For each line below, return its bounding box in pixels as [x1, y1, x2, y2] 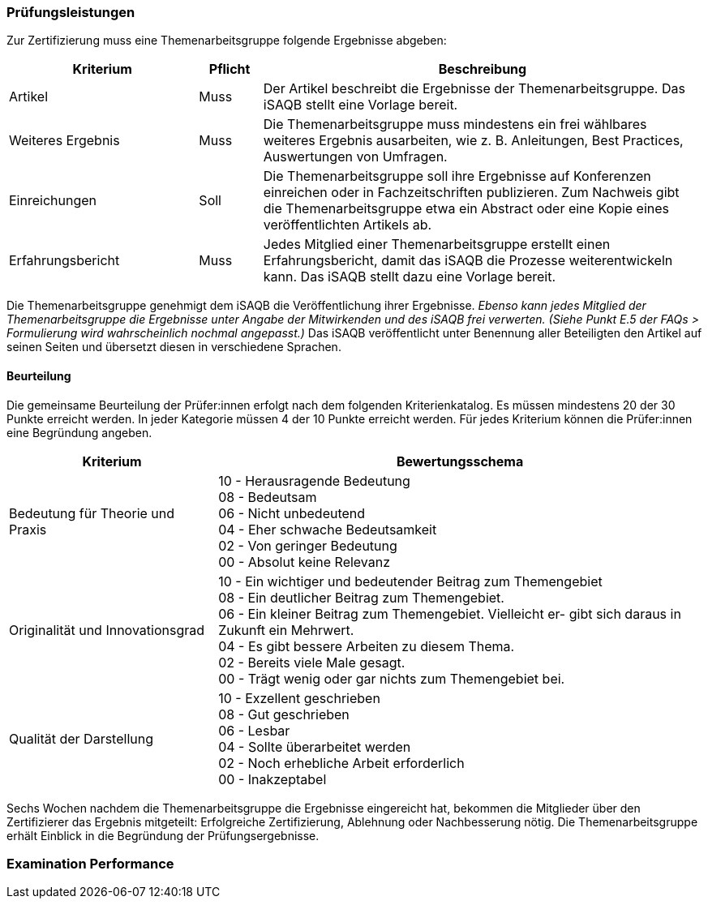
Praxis [9, 521, 47, 538]
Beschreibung [438, 61, 527, 78]
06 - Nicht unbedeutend [218, 504, 366, 521]
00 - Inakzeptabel [218, 770, 327, 787]
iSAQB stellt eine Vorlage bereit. [263, 97, 458, 114]
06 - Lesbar [218, 722, 290, 739]
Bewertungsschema [396, 452, 524, 470]
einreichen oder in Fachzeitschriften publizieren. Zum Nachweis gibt [263, 184, 680, 201]
